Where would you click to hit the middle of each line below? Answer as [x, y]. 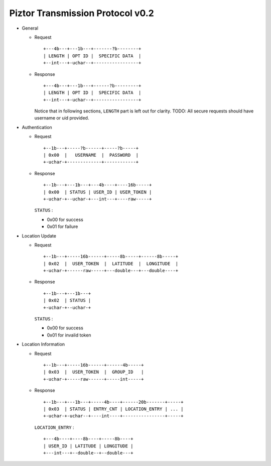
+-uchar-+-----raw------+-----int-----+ [94, 379]
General [30, 28]
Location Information [43, 344]
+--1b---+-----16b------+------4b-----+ [94, 365]
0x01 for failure [62, 226]
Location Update [39, 236]
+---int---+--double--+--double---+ [88, 453]
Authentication [37, 127]
